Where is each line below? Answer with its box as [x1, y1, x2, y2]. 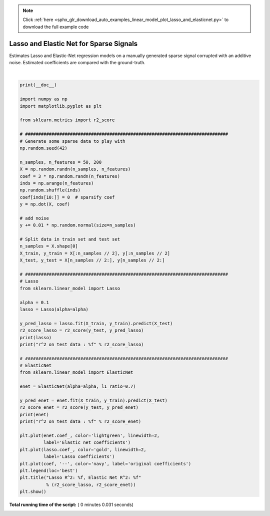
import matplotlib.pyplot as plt [19, 103, 102, 109]
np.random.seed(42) [19, 145, 67, 151]
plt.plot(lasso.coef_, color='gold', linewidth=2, [19, 446, 147, 452]
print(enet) [19, 411, 49, 417]
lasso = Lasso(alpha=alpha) [19, 306, 88, 312]
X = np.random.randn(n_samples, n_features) [19, 166, 131, 172]
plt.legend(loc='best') [19, 467, 78, 473]
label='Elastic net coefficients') [43, 440, 131, 445]
